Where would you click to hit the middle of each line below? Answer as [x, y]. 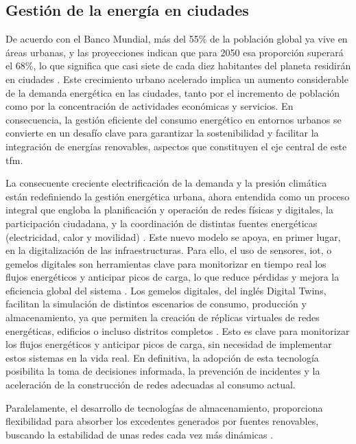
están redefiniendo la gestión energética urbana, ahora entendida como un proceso [178, 196]
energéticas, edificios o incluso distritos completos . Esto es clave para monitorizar [178, 330]
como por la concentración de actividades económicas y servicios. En [150, 106]
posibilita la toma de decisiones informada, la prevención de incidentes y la [163, 371]
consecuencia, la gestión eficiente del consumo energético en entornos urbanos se [174, 119]
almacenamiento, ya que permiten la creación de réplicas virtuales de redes [163, 317]
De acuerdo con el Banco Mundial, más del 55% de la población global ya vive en [177, 39]
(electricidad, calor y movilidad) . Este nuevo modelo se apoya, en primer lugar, [173, 236]
